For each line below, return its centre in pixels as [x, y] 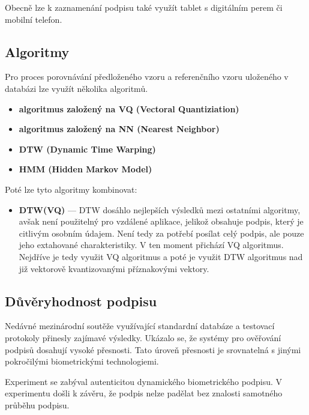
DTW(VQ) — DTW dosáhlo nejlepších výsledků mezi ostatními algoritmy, [160, 209]
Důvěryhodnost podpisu [81, 301]
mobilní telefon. [34, 19]
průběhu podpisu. [37, 404]
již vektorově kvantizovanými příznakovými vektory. [114, 268]
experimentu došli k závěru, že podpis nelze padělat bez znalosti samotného [144, 393]
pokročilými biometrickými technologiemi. [82, 361]
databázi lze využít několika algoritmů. [76, 88]
